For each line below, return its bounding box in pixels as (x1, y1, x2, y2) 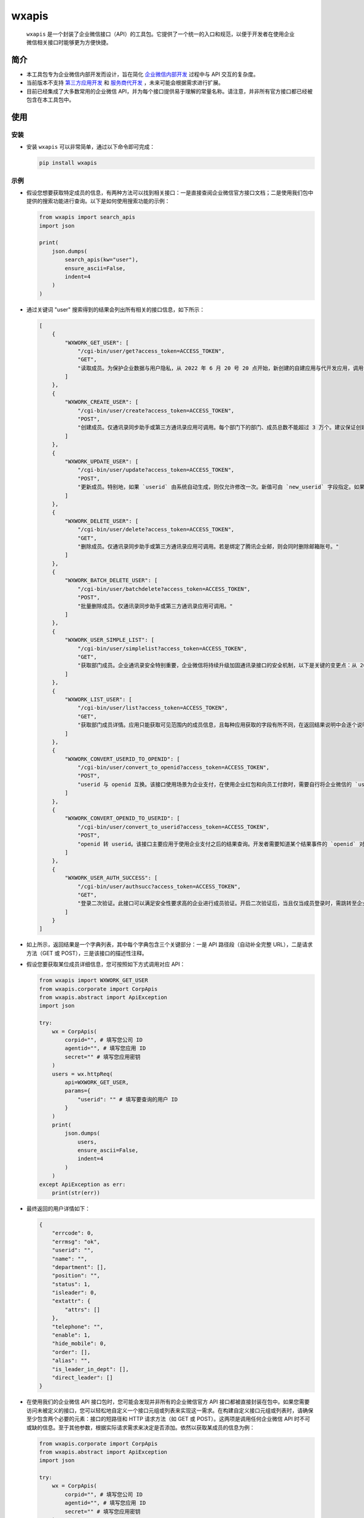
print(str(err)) (52, 1190, 100, 1196)
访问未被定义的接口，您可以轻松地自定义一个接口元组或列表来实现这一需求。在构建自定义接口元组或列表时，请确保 (26, 1406, 314, 1414)
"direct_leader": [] (52, 1374, 113, 1381)
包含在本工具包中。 (26, 96, 75, 103)
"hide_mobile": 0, (52, 1340, 107, 1347)
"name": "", (52, 1255, 88, 1262)
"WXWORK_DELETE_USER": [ (64, 517, 139, 525)
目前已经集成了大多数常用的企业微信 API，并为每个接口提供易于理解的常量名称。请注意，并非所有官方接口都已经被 (26, 87, 313, 95)
